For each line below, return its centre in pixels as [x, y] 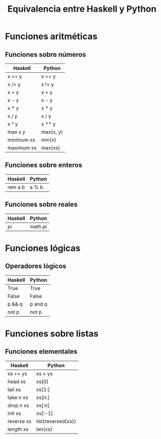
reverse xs [20, 421]
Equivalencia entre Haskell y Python [82, 9]
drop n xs [18, 405]
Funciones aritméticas [51, 36]
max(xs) [50, 148]
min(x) [49, 140]
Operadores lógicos [36, 266]
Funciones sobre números [46, 54]
